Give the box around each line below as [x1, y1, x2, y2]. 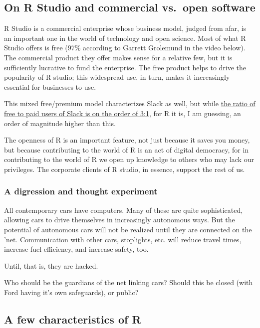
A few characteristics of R [4, 311, 141, 327]
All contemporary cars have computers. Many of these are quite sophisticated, [4, 204, 243, 215]
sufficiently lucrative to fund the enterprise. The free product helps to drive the [4, 62, 247, 72]
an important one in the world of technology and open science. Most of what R [4, 32, 246, 43]
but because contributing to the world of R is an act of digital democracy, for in [4, 144, 249, 155]
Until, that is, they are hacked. [4, 260, 98, 271]
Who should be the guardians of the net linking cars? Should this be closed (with [4, 277, 253, 288]
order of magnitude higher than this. [4, 118, 116, 128]
